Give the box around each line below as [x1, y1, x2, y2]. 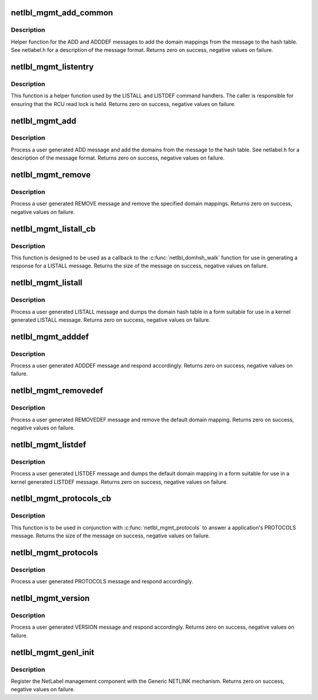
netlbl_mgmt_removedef [11, 386, 104, 396]
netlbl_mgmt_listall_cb [11, 224, 96, 234]
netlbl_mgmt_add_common [11, 8, 113, 18]
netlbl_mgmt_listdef [11, 440, 87, 450]
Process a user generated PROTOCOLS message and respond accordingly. [11, 578, 194, 585]
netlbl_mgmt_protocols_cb [11, 494, 111, 504]
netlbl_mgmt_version [11, 593, 90, 603]
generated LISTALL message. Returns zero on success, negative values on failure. [11, 316, 211, 323]
